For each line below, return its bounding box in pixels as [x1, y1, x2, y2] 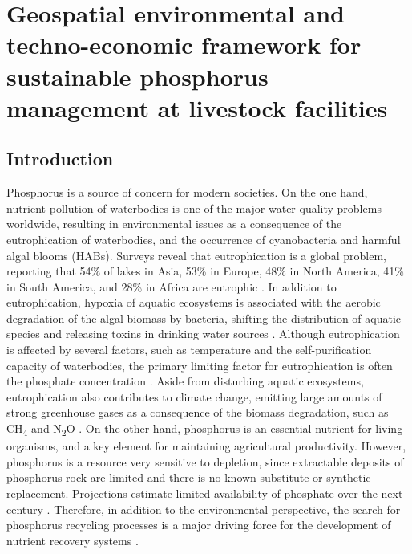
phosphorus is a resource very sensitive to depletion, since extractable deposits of [6, 453, 404, 470]
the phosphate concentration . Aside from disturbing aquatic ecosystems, [6, 373, 364, 389]
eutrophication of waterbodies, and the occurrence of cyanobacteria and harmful [6, 230, 401, 247]
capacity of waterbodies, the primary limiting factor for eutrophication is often [6, 356, 393, 373]
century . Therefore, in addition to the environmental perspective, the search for [6, 500, 401, 517]
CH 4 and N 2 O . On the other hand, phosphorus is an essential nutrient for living [6, 420, 403, 438]
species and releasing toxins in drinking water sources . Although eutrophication [6, 325, 400, 342]
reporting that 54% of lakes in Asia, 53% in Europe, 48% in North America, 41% [6, 263, 404, 279]
